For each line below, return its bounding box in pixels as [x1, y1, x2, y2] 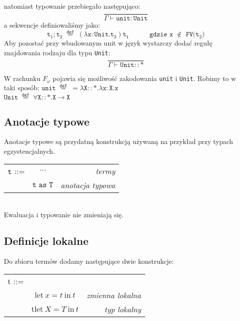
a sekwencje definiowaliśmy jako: [4, 19, 100, 30]
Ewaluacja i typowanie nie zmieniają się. [4, 209, 124, 220]
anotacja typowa [60, 179, 116, 191]
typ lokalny [104, 303, 141, 315]
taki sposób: [4, 82, 40, 93]
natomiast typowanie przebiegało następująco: [4, 1, 140, 11]
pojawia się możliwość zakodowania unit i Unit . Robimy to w [52, 73, 236, 83]
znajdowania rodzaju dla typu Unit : [4, 48, 110, 58]
